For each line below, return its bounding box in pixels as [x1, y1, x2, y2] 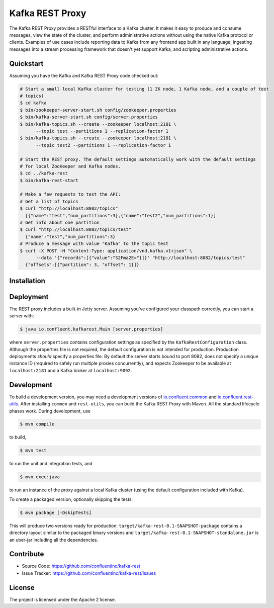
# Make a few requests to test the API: [20, 192, 121, 197]
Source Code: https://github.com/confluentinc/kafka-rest [22, 563, 141, 569]
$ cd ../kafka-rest [20, 170, 68, 176]
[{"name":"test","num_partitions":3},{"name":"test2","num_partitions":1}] [25, 213, 216, 218]
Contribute [9, 550, 44, 558]
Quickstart [9, 59, 44, 68]
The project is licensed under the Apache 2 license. [9, 596, 116, 602]
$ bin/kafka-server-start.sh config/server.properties [20, 114, 158, 120]
